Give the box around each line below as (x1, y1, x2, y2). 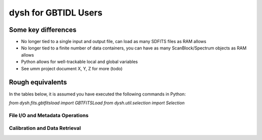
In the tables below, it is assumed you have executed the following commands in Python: (9, 91, 186, 97)
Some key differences (9, 26, 77, 34)
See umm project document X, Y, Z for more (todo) (21, 65, 123, 71)
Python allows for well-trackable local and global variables (21, 59, 138, 65)
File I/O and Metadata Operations (9, 112, 89, 119)
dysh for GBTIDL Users (9, 7, 103, 18)
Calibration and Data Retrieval (9, 125, 81, 132)
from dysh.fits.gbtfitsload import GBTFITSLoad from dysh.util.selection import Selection (9, 100, 185, 106)
